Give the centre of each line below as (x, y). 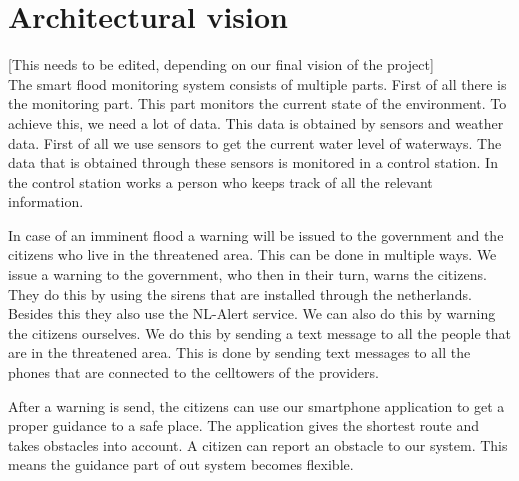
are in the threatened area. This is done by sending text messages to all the (239, 352)
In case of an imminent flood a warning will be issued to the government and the (256, 234)
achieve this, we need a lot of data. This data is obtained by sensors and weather (256, 122)
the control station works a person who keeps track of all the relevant (220, 181)
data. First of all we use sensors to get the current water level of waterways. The (255, 142)
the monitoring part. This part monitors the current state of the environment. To (257, 103)
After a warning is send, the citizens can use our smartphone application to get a (256, 405)
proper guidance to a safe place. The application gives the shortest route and (244, 425)
